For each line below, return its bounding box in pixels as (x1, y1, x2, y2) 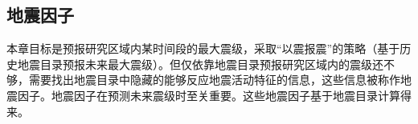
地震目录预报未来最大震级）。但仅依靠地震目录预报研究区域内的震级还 (17, 55, 383, 72)
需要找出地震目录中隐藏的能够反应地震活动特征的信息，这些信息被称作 (28, 71, 400, 88)
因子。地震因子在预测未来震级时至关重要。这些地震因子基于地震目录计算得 (17, 86, 412, 103)
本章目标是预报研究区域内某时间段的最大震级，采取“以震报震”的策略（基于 (6, 40, 400, 57)
